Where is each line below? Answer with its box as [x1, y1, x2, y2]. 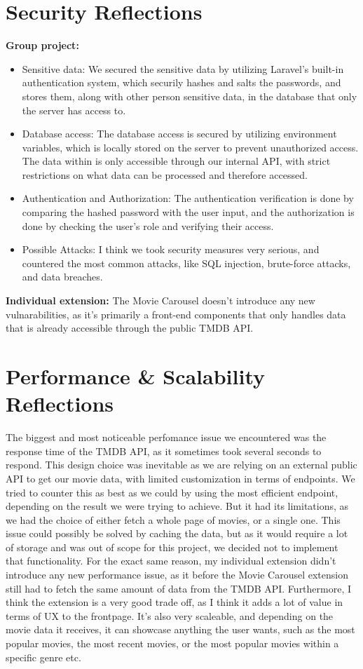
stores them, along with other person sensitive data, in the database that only [22, 88, 357, 103]
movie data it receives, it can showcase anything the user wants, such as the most [6, 622, 355, 637]
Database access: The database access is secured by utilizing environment [22, 126, 337, 141]
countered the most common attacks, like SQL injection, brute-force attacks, [22, 255, 351, 270]
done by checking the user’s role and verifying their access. [22, 218, 274, 233]
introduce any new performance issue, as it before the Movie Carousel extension [6, 567, 349, 582]
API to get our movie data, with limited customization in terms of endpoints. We [6, 471, 355, 485]
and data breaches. [22, 269, 103, 284]
